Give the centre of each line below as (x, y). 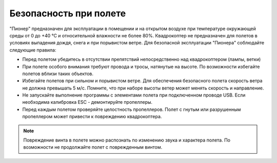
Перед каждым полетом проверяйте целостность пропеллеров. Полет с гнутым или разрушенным (132, 109)
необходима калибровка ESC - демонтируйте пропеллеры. (87, 102)
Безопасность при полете (68, 13)
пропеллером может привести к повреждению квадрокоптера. (92, 117)
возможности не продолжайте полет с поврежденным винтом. (93, 147)
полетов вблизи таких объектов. (58, 74)
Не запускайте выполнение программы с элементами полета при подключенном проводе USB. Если (134, 95)
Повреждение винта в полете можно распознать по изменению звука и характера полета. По (127, 140)
